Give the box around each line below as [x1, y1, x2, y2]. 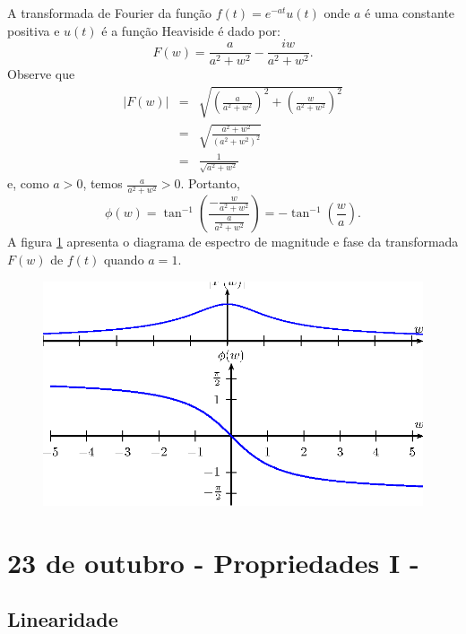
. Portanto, [180, 174, 240, 193]
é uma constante [365, 4, 455, 22]
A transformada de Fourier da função [7, 4, 211, 22]
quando [103, 249, 144, 268]
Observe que [7, 65, 75, 83]
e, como [7, 174, 49, 193]
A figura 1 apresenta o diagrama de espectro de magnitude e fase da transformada [7, 232, 459, 251]
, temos [82, 174, 123, 193]
